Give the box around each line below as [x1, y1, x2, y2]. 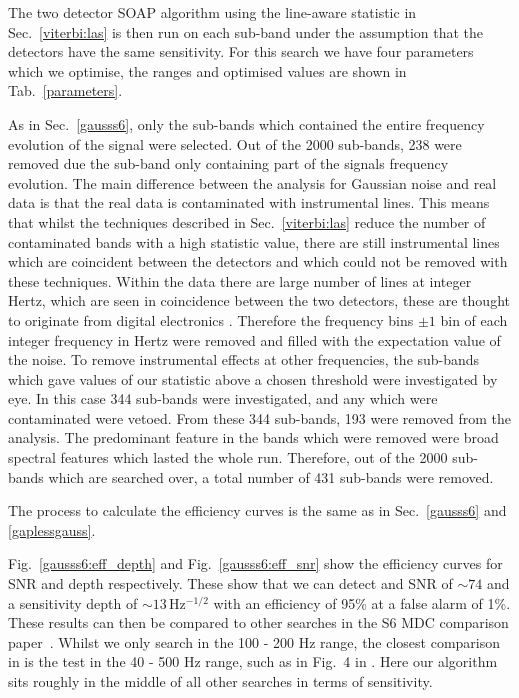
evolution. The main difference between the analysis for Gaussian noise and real [8, 172, 497, 193]
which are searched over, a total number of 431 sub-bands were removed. [48, 466, 494, 487]
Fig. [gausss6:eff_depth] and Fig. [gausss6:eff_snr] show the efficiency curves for [8, 553, 503, 574]
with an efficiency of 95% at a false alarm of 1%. [213, 592, 511, 613]
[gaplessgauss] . [8, 519, 96, 540]
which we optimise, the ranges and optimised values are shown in [8, 60, 407, 81]
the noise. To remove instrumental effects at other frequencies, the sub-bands [8, 349, 480, 370]
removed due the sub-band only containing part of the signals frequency [8, 153, 449, 174]
